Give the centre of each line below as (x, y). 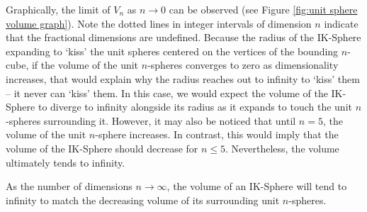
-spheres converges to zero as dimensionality (243, 65)
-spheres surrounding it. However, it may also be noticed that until (151, 120)
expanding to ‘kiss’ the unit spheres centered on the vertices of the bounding (172, 51)
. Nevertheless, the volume (282, 148)
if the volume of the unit (85, 65)
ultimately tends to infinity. (66, 162)
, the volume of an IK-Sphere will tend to (257, 186)
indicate (341, 23)
